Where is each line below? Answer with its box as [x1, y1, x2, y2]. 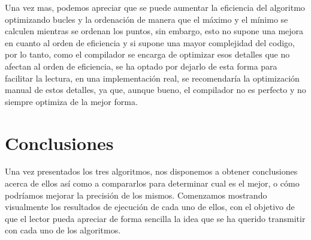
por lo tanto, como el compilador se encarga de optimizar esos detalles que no [5, 48, 290, 61]
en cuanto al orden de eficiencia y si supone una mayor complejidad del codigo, [5, 36, 295, 49]
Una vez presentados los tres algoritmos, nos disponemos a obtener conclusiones [5, 165, 298, 178]
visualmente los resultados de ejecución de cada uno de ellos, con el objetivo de [5, 200, 295, 213]
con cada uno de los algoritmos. [5, 224, 121, 236]
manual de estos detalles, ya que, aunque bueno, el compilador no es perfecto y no [5, 83, 306, 96]
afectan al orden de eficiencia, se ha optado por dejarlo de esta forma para [5, 59, 277, 72]
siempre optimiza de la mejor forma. [5, 95, 138, 107]
